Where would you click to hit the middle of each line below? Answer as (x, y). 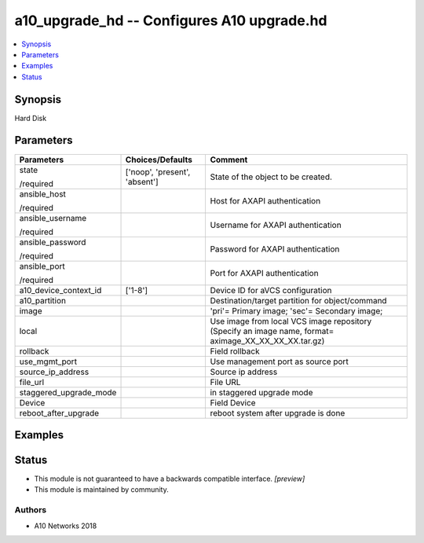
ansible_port (42, 266)
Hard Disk (31, 118)
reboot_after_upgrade (59, 413)
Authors (31, 510)
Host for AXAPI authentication (265, 200)
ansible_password (53, 242)
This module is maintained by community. (101, 490)
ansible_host (43, 194)
